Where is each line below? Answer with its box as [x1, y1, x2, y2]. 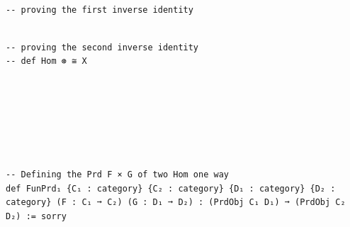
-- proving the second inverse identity [6, 42, 199, 52]
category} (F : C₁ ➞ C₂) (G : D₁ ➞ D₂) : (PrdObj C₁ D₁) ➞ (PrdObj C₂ [6, 197, 346, 208]
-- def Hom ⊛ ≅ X [6, 56, 87, 67]
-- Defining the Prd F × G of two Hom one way [6, 169, 229, 179]
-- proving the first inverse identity [6, 4, 193, 15]
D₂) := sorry [6, 211, 67, 221]
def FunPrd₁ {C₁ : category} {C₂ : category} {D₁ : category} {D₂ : [6, 183, 336, 194]
